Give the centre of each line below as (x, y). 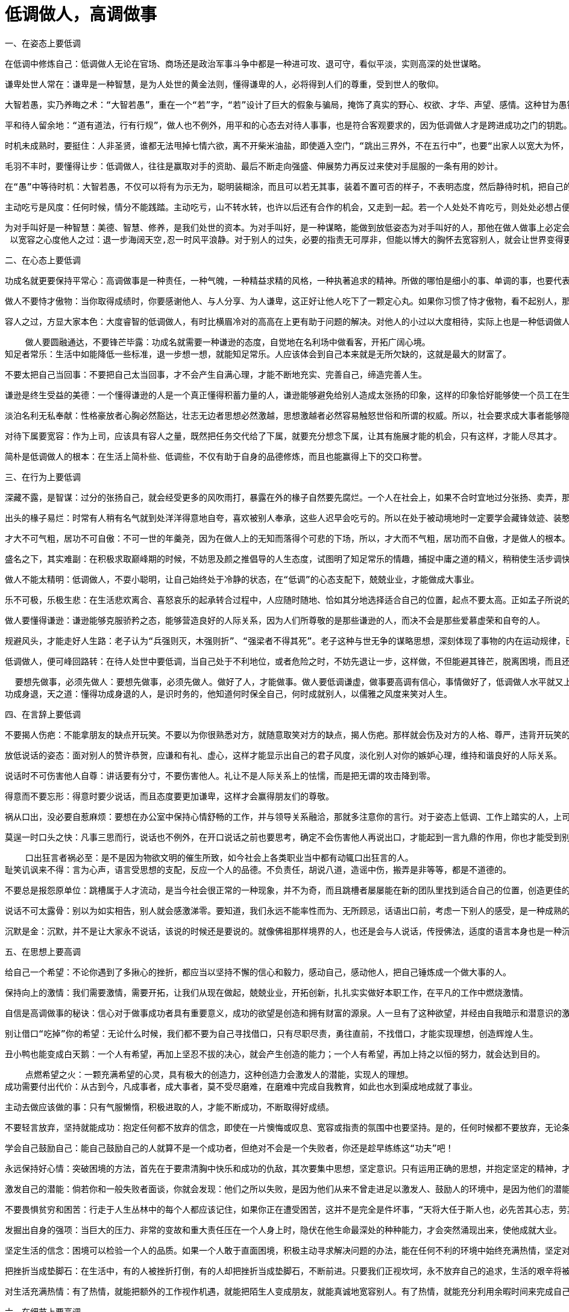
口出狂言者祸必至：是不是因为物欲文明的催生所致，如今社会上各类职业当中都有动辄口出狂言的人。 (219, 857)
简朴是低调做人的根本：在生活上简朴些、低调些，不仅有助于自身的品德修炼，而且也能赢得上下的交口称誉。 (216, 456)
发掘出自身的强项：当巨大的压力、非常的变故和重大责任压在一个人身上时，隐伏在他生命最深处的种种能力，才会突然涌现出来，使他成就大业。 (283, 1230)
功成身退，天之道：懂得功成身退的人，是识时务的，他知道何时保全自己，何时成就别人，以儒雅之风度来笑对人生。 (228, 694)
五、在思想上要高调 (43, 951)
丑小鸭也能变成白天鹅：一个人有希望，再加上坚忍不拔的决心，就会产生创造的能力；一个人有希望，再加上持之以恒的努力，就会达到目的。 (275, 1054)
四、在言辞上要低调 (43, 714)
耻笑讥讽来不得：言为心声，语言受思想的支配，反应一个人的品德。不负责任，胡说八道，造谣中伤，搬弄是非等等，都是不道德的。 (258, 870)
